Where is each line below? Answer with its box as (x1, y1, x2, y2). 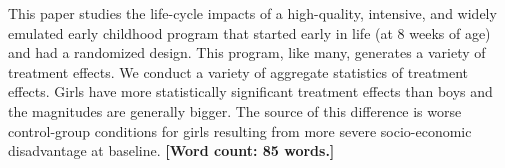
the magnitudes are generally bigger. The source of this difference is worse (8, 100, 462, 121)
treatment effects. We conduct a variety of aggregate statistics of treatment (8, 61, 469, 82)
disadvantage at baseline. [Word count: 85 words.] (8, 140, 335, 161)
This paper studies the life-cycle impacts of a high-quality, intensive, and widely (8, 3, 497, 23)
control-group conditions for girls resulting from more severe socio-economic (8, 120, 472, 141)
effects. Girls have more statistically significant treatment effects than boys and (8, 81, 493, 102)
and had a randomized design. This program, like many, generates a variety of (8, 42, 486, 63)
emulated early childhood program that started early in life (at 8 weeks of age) (8, 22, 491, 43)
